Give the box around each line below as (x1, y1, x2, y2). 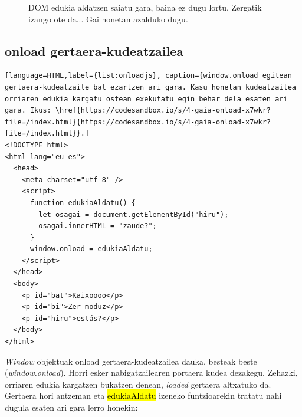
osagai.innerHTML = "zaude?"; (38, 222, 157, 231)
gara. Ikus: (5, 106, 51, 115)
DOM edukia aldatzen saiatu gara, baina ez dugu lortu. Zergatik (28, 1, 262, 13)
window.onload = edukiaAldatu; (29, 245, 153, 254)
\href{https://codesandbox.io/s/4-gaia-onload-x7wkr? (55, 106, 271, 115)
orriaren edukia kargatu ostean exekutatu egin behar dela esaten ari (5, 94, 288, 103)
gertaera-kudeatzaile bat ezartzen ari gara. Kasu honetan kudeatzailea (5, 83, 296, 91)
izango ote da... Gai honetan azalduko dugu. (28, 12, 188, 25)
